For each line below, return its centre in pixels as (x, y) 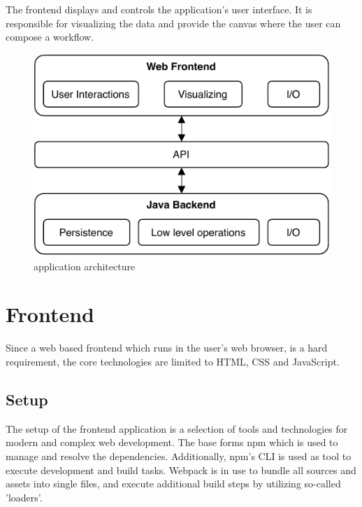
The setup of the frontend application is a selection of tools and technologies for (177, 428)
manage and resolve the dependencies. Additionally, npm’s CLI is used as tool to (179, 456)
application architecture (85, 266)
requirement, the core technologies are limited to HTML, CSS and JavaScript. (173, 361)
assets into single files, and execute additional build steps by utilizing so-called (173, 484)
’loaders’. (24, 497)
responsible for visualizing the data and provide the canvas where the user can (173, 23)
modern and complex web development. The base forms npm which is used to (172, 442)
